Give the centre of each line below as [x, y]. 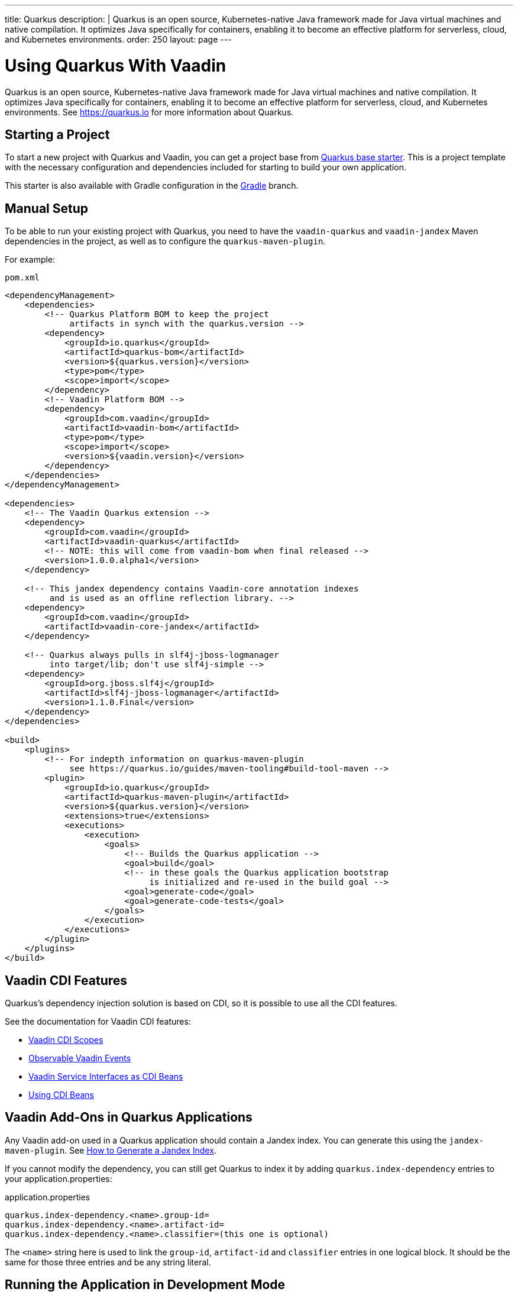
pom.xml [22, 278]
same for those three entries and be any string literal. [108, 1262]
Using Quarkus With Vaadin [116, 65]
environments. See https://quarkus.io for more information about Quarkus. [149, 112]
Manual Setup [47, 208]
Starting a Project [57, 134]
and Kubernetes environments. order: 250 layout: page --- [118, 39]
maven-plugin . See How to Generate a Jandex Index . [111, 1150]
